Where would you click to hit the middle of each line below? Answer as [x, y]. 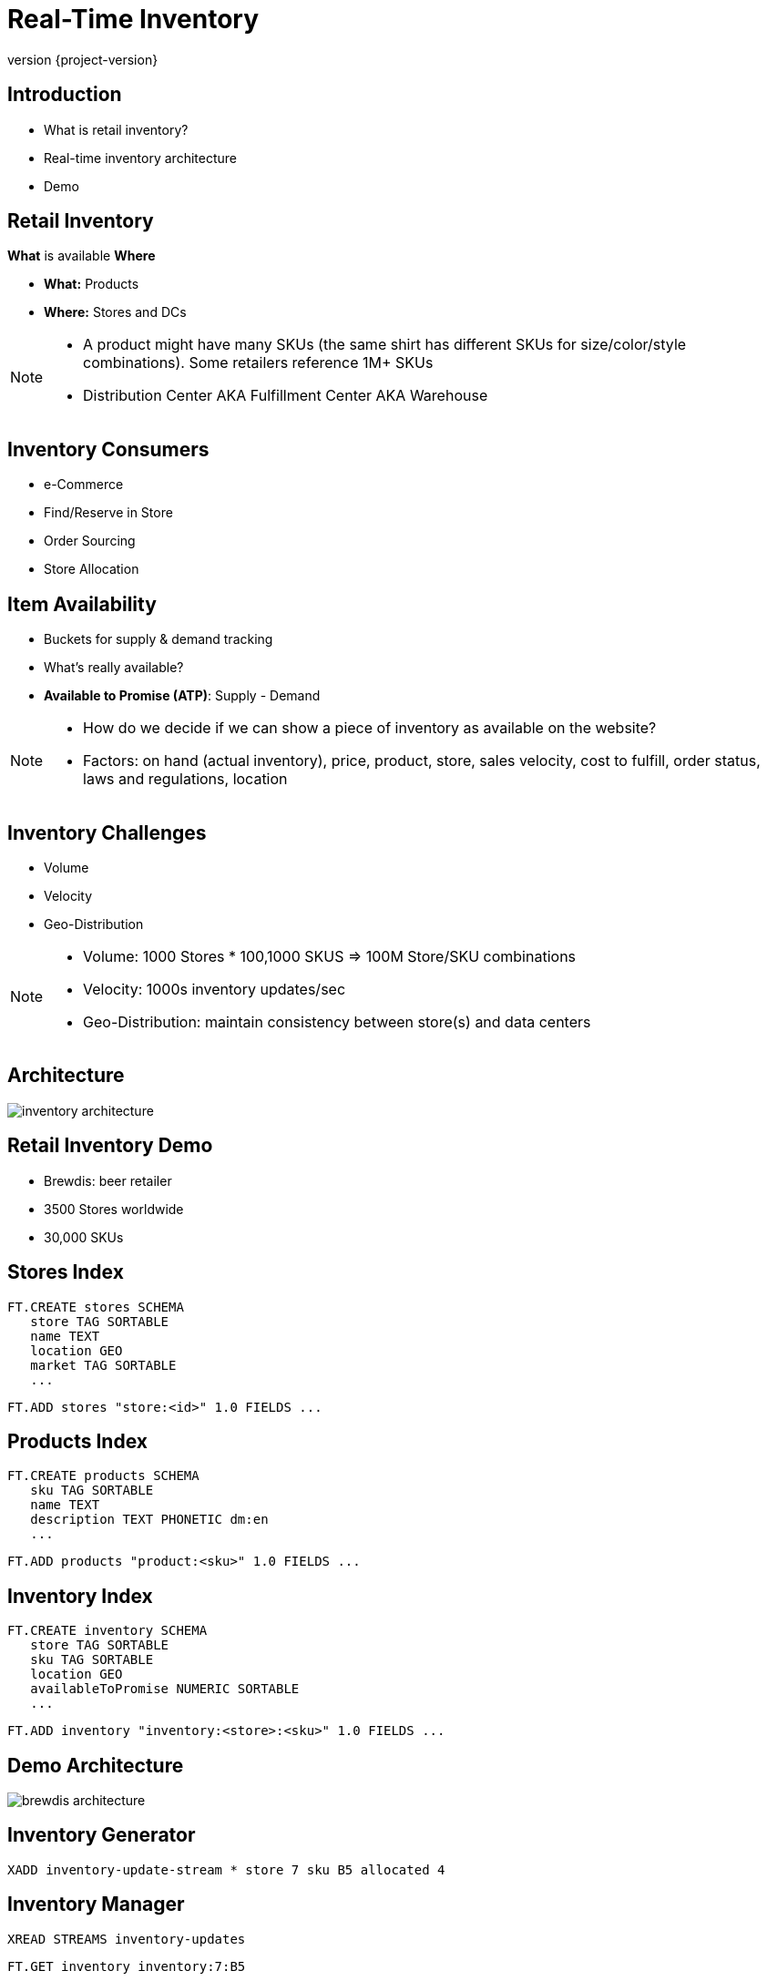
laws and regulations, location [185, 779]
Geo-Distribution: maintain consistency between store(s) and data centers [337, 1021]
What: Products [92, 284]
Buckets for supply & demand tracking [159, 639]
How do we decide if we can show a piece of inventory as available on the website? [370, 728]
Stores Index [66, 1272]
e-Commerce [84, 485]
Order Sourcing [90, 541]
